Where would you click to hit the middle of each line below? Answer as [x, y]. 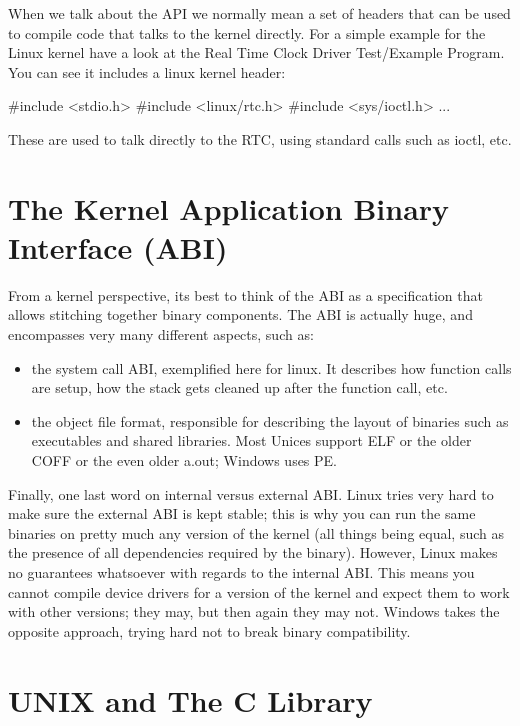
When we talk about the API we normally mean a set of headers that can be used [259, 13]
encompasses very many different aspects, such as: [161, 334]
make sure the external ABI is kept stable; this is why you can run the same [242, 513]
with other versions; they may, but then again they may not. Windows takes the [254, 611]
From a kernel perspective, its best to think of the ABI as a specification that [245, 294]
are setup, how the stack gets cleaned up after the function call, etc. [239, 387]
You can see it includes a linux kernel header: [147, 71]
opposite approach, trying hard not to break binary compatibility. [209, 630]
